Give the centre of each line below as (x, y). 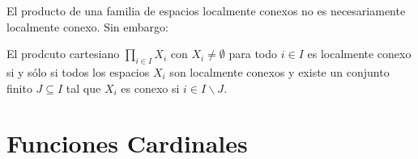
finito (19, 88)
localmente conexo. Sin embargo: (87, 26)
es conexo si (150, 88)
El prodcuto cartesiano (63, 54)
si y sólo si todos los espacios (78, 71)
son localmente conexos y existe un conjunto (279, 71)
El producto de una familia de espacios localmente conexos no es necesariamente (206, 10)
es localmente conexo (359, 54)
